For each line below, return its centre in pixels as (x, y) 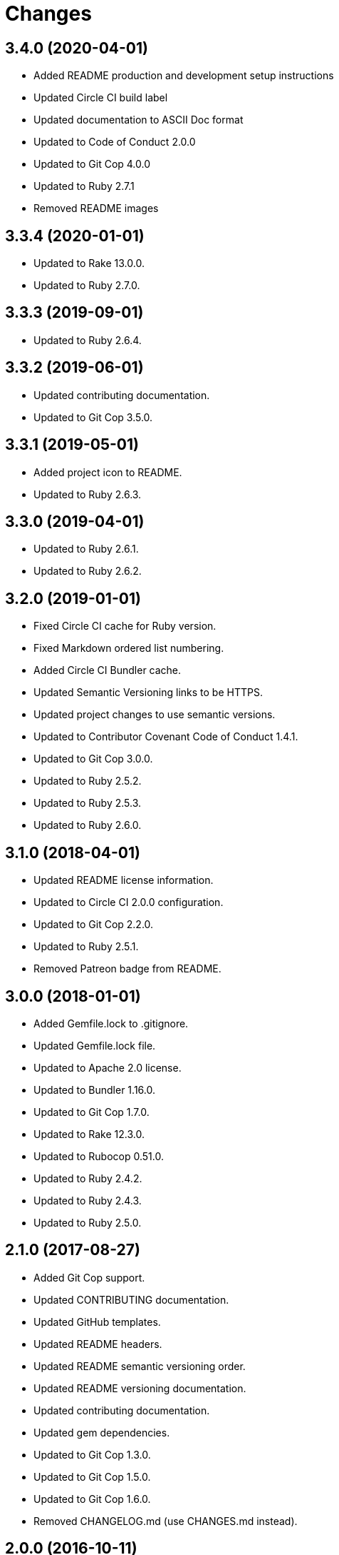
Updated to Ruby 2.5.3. (88, 803)
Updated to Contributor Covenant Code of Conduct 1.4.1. (166, 737)
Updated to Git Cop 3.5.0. (93, 417)
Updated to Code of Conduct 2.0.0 (115, 142)
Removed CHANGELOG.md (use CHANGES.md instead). (166, 1521)
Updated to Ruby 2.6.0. (88, 825)
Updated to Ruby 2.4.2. (88, 1178)
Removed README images (96, 208)
